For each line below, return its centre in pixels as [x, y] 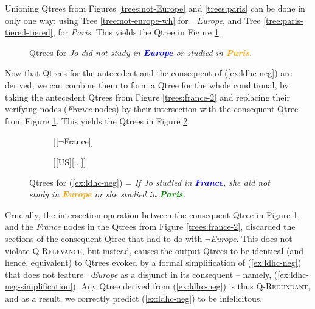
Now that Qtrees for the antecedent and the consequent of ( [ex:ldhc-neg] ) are [148, 73]
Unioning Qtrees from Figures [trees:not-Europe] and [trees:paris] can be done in [155, 8]
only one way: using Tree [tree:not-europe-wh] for [97, 20]
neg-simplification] [39, 286]
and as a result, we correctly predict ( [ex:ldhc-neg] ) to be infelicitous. [134, 298]
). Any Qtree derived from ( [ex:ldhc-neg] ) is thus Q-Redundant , [192, 286]
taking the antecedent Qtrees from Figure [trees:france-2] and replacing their [147, 97]
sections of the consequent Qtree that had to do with [104, 238]
